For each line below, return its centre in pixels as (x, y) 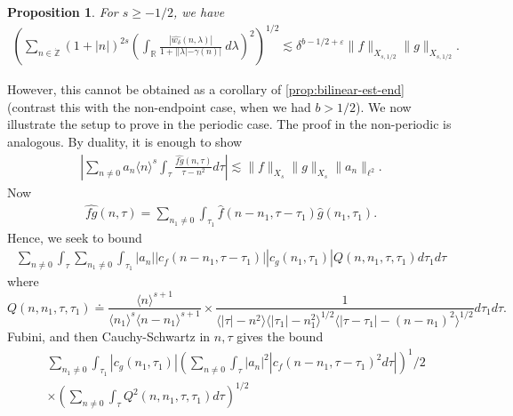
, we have (199, 12)
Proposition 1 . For (63, 12)
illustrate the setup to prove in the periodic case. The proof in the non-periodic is (229, 124)
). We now (384, 106)
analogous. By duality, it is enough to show (125, 141)
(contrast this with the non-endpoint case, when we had (159, 106)
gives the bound (280, 336)
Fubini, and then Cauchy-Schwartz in (109, 336)
